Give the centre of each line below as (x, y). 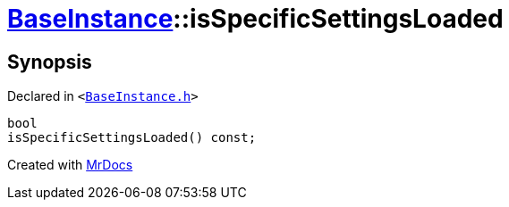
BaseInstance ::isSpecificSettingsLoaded (255, 19)
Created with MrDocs (70, 165)
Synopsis (50, 62)
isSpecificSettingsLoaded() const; (132, 138)
